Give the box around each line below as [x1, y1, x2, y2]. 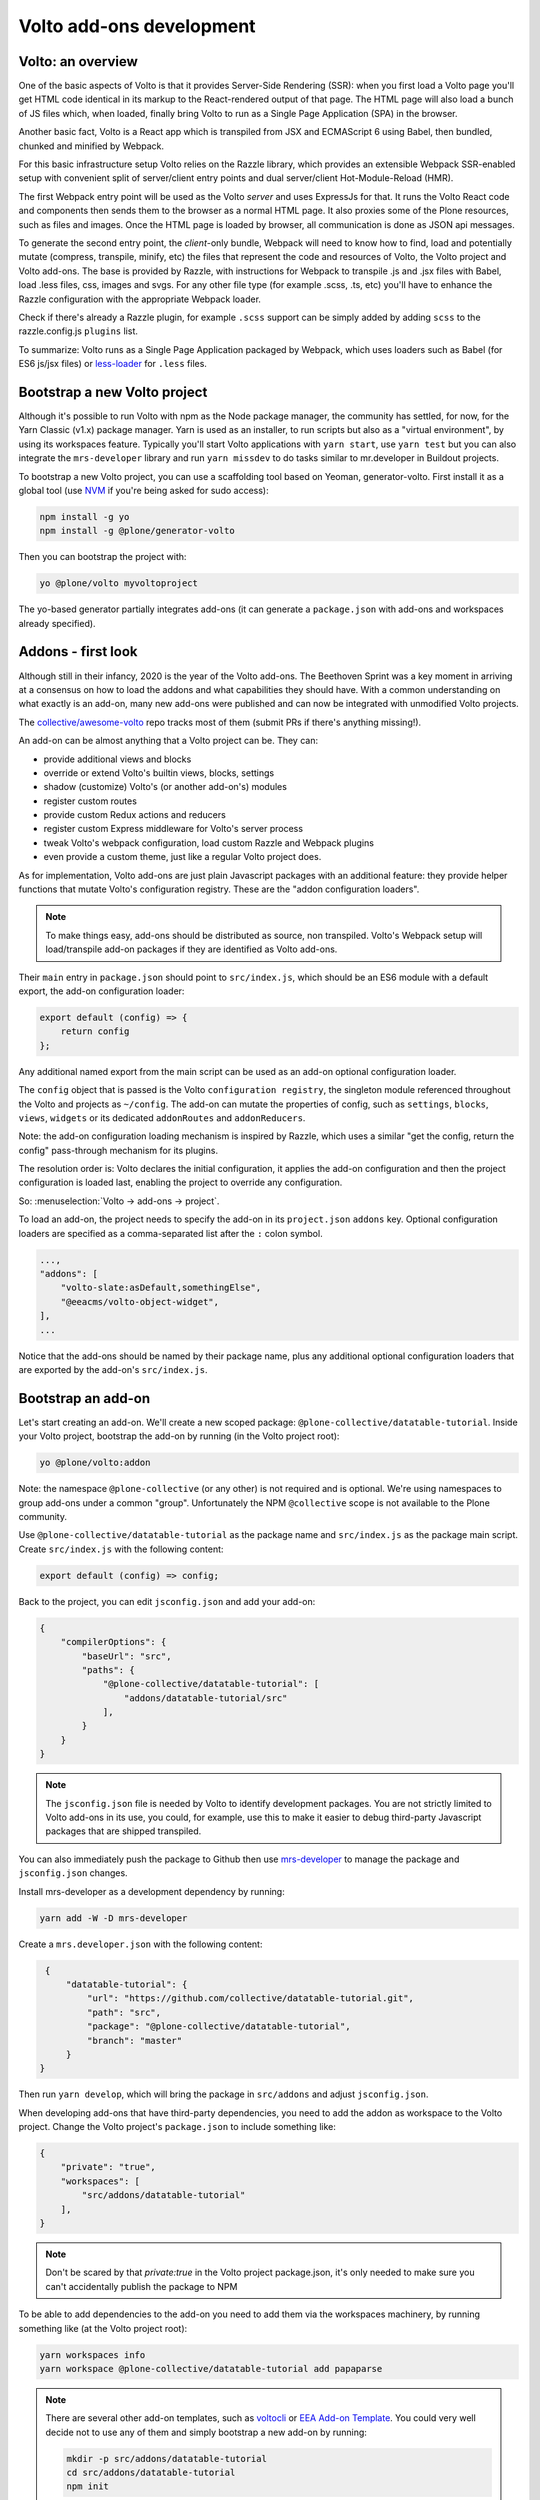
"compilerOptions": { [60, 1636, 167, 1648]
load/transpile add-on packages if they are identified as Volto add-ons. [45, 943, 338, 955]
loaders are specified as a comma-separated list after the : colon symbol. [18, 1227, 324, 1239]
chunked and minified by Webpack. [18, 140, 165, 152]
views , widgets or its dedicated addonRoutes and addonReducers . [18, 1111, 306, 1124]
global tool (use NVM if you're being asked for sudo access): [18, 484, 269, 496]
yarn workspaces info [39, 2349, 146, 2360]
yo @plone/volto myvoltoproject [39, 578, 199, 589]
